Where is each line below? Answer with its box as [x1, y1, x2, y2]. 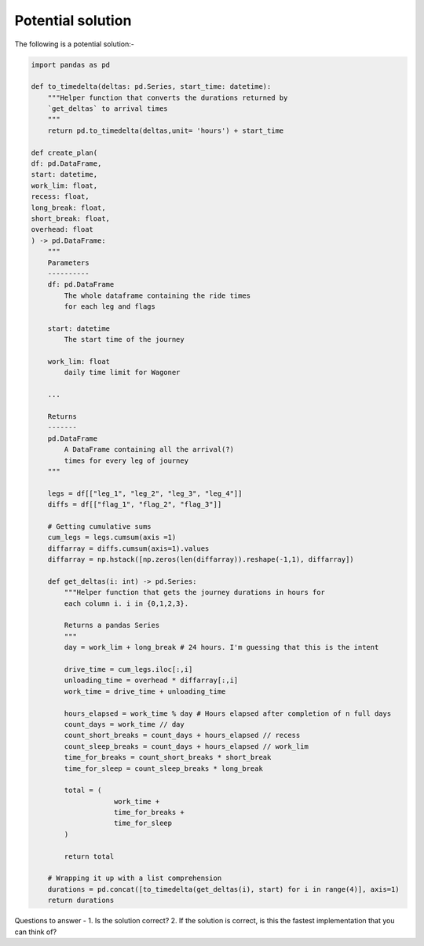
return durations [47, 896, 115, 905]
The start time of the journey [64, 335, 185, 344]
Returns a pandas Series [64, 621, 160, 630]
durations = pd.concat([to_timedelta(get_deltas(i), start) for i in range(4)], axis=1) [47, 885, 400, 893]
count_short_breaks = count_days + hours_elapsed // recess [64, 731, 301, 740]
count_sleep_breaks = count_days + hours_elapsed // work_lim [64, 742, 309, 750]
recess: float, [31, 192, 90, 201]
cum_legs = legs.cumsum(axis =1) [47, 533, 177, 542]
